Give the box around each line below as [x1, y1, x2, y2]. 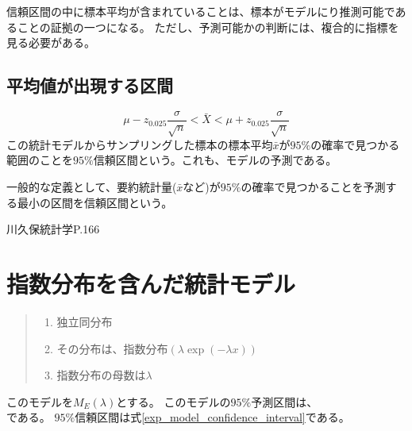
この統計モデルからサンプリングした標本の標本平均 [6, 136, 273, 152]
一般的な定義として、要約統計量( [6, 179, 177, 194]
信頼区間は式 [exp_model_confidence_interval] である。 [75, 409, 350, 425]
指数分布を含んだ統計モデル [6, 267, 296, 299]
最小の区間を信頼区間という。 [17, 194, 173, 210]
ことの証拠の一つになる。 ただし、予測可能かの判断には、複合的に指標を [17, 18, 399, 35]
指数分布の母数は [56, 367, 146, 383]
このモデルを [6, 393, 73, 410]
